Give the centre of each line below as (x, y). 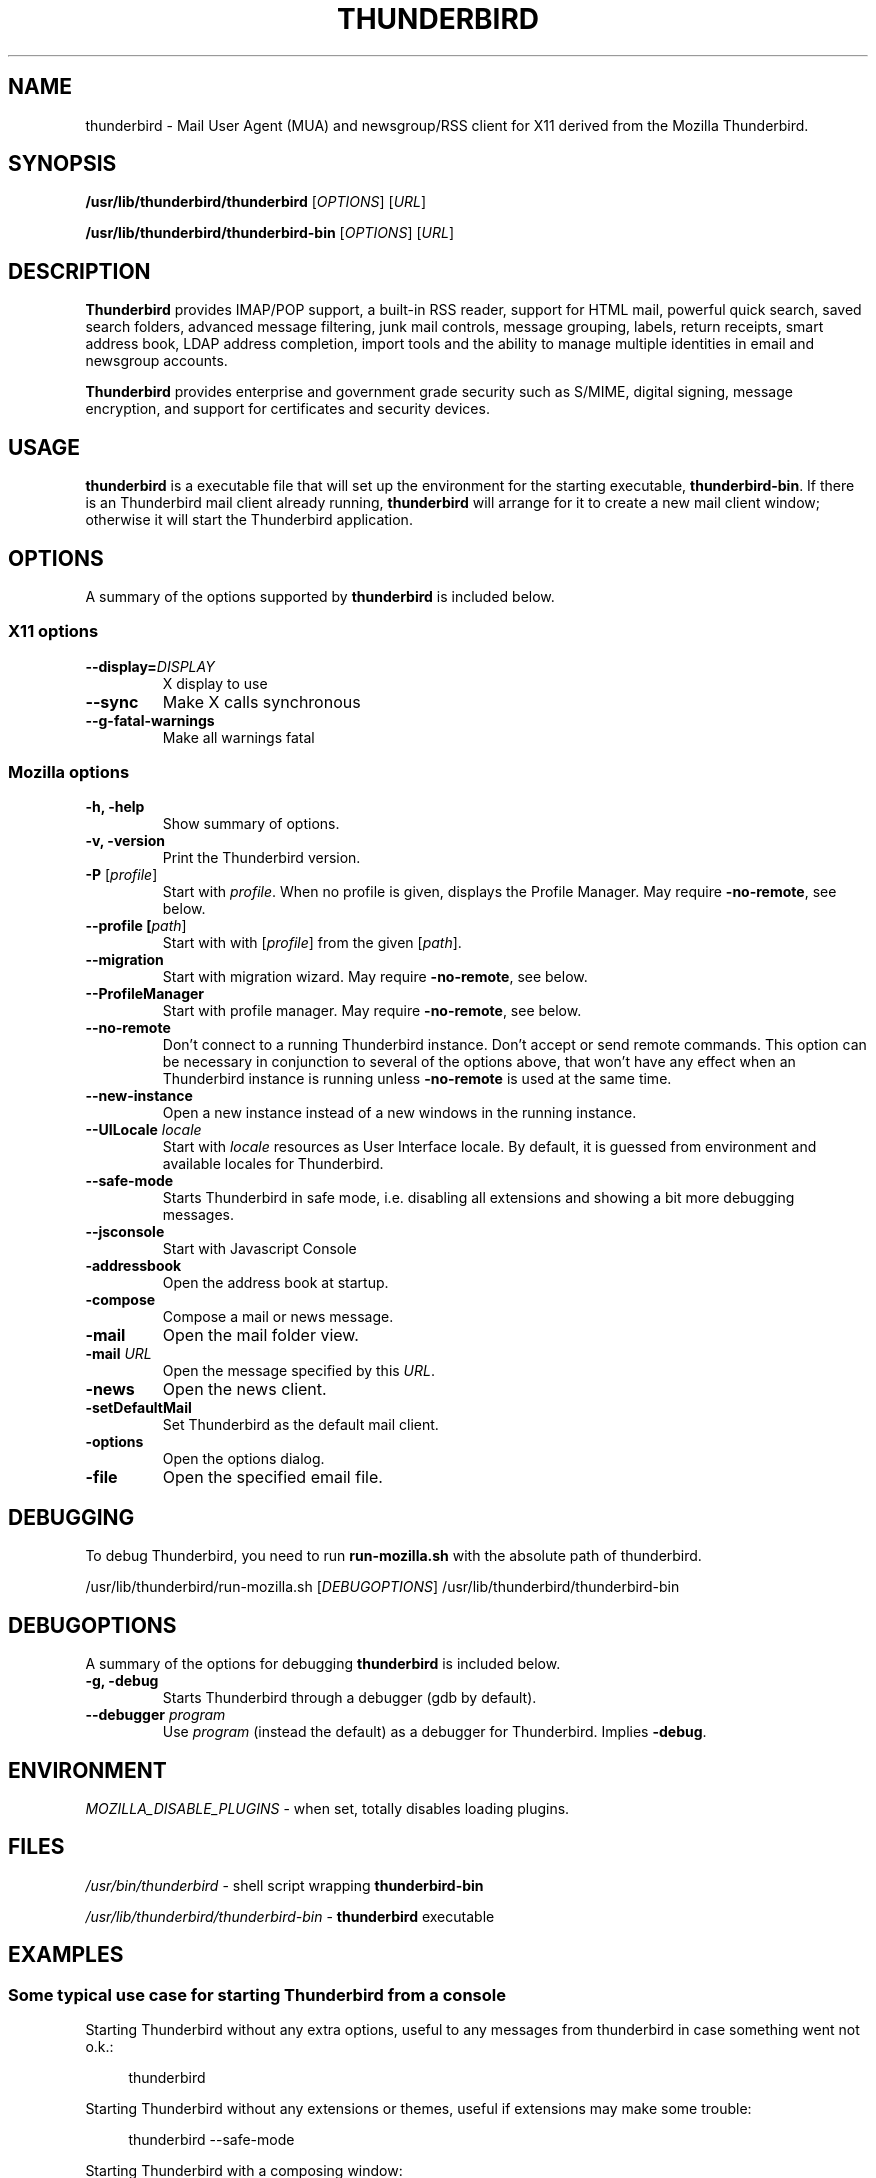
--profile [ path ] (136, 926)
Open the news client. (244, 1389)
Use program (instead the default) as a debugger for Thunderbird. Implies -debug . (434, 1732)
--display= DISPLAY (150, 666)
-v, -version (125, 841)
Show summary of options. (251, 824)
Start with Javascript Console (259, 1249)
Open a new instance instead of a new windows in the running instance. (399, 1113)
